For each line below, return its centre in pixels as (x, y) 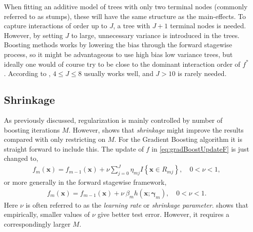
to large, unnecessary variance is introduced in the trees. (156, 35)
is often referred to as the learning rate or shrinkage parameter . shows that (137, 204)
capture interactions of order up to (56, 26)
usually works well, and (119, 73)
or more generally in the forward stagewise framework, (85, 182)
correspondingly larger (37, 224)
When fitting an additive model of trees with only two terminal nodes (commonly (126, 6)
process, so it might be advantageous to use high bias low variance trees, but (118, 54)
